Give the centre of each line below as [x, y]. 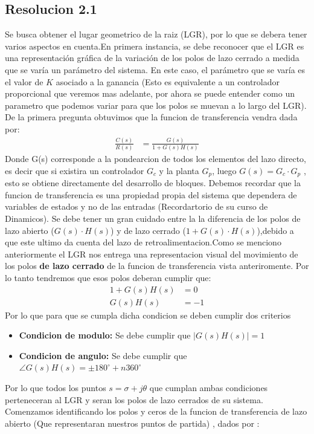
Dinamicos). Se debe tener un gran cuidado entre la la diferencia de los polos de [153, 219]
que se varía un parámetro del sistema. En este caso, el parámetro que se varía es [155, 69]
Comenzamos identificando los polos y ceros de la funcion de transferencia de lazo [156, 411]
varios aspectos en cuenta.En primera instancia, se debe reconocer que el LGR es [155, 46]
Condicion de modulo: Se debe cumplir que [105, 335]
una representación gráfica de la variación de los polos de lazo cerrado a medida [152, 58]
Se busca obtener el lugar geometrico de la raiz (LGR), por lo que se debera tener [156, 34]
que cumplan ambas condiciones [209, 388]
